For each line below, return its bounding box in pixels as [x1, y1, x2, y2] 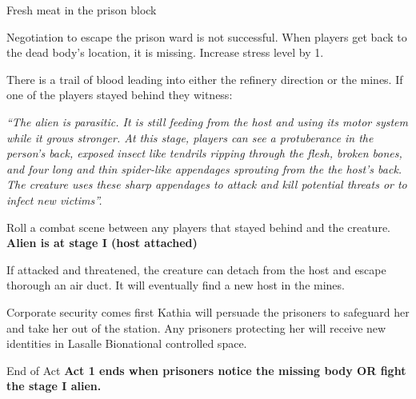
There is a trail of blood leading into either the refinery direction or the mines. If [6, 70, 403, 87]
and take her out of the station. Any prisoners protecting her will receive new [6, 319, 386, 336]
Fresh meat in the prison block [6, 2, 157, 18]
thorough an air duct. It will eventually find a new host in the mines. [6, 277, 345, 293]
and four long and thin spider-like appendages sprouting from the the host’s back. [6, 160, 402, 177]
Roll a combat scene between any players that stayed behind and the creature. [6, 218, 391, 235]
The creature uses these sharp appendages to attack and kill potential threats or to [6, 176, 407, 193]
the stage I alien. [6, 377, 102, 394]
